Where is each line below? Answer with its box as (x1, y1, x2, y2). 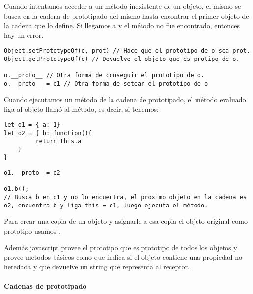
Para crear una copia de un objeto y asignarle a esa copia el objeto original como (4, 216, 248, 226)
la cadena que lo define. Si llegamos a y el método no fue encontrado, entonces (4, 20, 240, 30)
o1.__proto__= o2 (4, 169, 60, 176)
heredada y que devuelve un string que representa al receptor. (4, 261, 190, 271)
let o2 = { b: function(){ (4, 129, 92, 137)
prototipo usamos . (4, 226, 60, 235)
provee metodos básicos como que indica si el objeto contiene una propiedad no (4, 252, 242, 262)
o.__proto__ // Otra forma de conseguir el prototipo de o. (4, 72, 205, 79)
